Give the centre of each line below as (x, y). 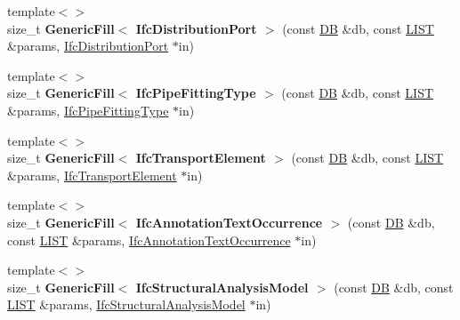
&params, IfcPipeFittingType (88, 110)
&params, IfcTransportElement (92, 175)
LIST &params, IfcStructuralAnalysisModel (126, 304)
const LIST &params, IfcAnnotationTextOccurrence (149, 240)
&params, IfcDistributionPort (88, 46)
